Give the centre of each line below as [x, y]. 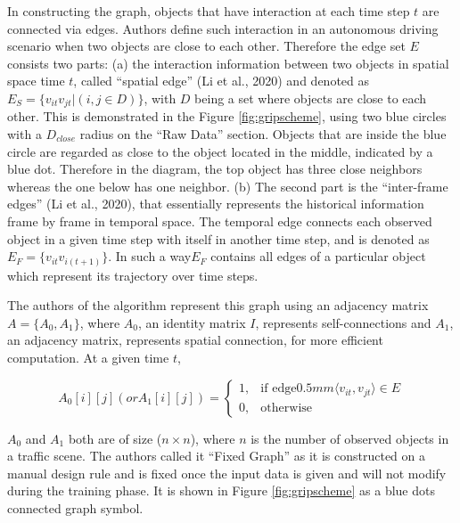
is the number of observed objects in [350, 438]
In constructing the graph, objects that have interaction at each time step [209, 11]
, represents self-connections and [343, 322]
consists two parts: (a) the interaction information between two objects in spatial [228, 63]
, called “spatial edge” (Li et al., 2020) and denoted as [222, 81]
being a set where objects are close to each [311, 98]
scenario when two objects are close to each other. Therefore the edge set [206, 46]
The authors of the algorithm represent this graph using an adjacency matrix [218, 305]
